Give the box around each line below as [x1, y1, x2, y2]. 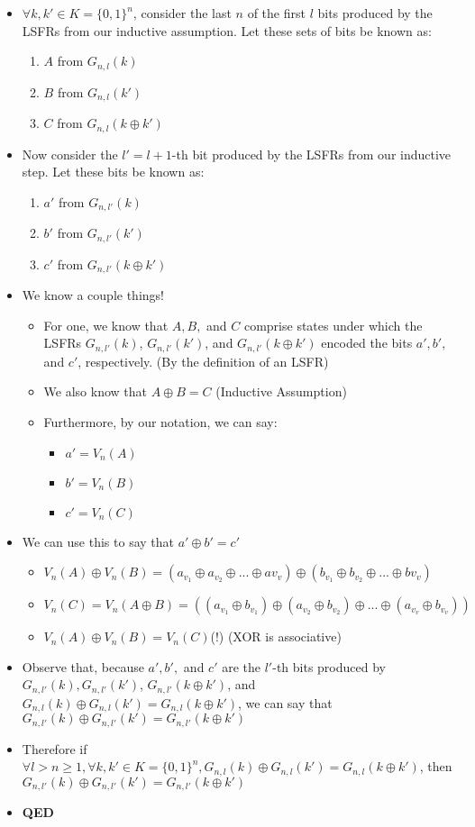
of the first [247, 4, 306, 22]
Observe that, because [22, 657, 144, 676]
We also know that [43, 382, 148, 401]
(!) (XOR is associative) [210, 627, 342, 646]
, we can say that [238, 693, 333, 712]
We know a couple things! [22, 286, 164, 304]
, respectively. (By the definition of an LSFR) [78, 351, 329, 370]
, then [419, 757, 452, 776]
